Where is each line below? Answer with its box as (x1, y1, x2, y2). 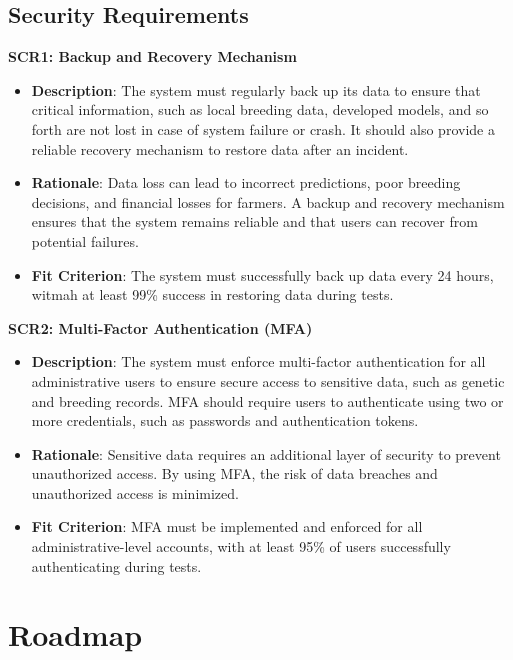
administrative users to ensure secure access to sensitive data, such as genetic (31, 370, 505, 391)
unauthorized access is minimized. (31, 482, 239, 503)
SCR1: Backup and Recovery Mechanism (8, 46, 297, 67)
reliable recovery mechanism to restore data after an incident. (31, 138, 409, 159)
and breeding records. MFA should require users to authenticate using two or (31, 390, 504, 411)
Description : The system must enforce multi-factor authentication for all (31, 351, 486, 372)
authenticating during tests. (31, 555, 202, 576)
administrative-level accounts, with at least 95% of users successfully (31, 536, 451, 557)
